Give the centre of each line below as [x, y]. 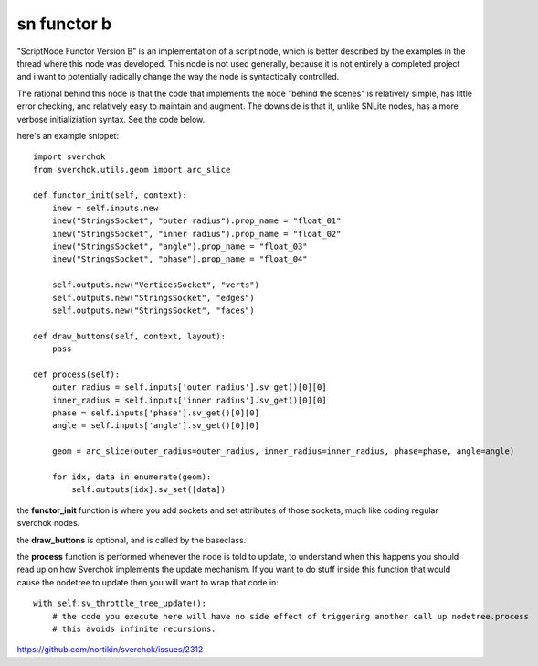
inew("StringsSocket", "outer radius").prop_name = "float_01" [196, 221]
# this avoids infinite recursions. [134, 628]
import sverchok [69, 157]
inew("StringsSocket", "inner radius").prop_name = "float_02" [196, 234]
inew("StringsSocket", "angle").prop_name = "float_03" [179, 247]
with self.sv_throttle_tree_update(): [120, 603]
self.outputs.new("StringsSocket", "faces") [153, 310]
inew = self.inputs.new [105, 208]
